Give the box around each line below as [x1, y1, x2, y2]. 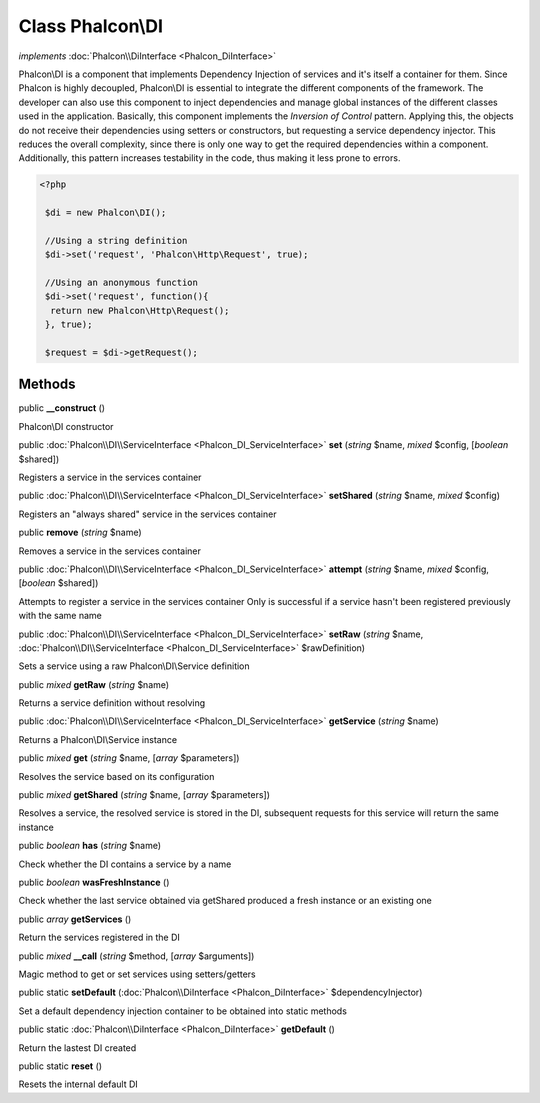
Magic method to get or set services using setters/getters [18, 968, 256, 980]
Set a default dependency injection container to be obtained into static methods [18, 1005, 347, 1017]
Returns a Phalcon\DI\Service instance [18, 733, 178, 745]
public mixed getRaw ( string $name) [18, 678, 170, 690]
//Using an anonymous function [45, 277, 199, 288]
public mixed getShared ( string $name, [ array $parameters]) [18, 789, 270, 801]
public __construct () [18, 402, 105, 414]
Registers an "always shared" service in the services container [18, 508, 277, 520]
